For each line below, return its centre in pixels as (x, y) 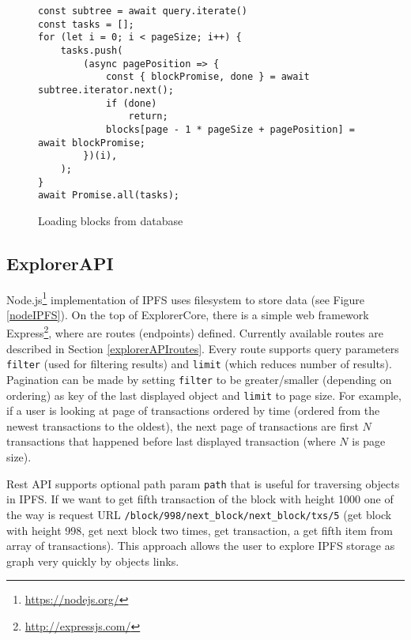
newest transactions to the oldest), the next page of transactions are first (183, 425)
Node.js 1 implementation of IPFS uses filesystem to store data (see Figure (186, 298)
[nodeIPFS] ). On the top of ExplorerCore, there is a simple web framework (188, 314)
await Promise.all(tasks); (109, 196)
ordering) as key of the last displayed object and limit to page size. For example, (204, 395)
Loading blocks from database (111, 220)
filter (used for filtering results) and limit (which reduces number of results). (199, 364)
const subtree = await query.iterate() (143, 11)
